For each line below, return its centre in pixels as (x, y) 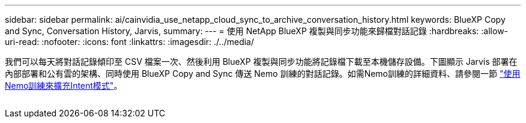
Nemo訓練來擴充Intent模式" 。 (64, 85)
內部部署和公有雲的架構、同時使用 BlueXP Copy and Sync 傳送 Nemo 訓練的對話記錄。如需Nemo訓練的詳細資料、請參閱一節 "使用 (263, 73)
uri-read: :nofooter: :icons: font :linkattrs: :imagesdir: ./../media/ (130, 42)
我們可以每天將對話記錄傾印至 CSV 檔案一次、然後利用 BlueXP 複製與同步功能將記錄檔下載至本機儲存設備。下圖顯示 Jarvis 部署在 (261, 61)
